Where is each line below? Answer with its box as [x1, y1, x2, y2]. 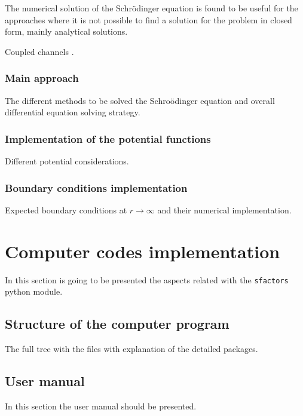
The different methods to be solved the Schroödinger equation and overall [5, 94, 275, 106]
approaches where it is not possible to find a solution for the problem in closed [5, 13, 292, 26]
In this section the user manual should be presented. [5, 399, 197, 412]
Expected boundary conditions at [5, 203, 127, 216]
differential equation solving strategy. [5, 106, 140, 118]
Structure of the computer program [5, 314, 229, 333]
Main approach [5, 71, 79, 85]
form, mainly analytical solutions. [5, 25, 128, 38]
